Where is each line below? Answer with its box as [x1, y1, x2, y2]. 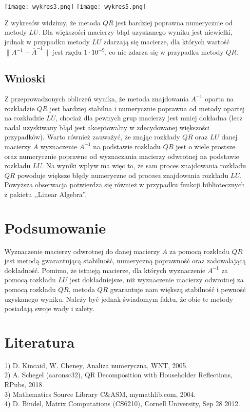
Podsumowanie [4, 217, 106, 237]
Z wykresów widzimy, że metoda [4, 17, 101, 27]
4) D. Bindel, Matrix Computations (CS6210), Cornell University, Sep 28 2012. [4, 398, 240, 409]
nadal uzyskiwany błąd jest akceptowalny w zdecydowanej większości [4, 122, 210, 132]
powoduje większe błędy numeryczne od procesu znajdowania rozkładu [17, 170, 229, 180]
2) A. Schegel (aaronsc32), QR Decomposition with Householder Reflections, [4, 370, 233, 380]
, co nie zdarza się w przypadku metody [105, 47, 224, 57]
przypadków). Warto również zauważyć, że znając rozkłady [4, 132, 180, 142]
